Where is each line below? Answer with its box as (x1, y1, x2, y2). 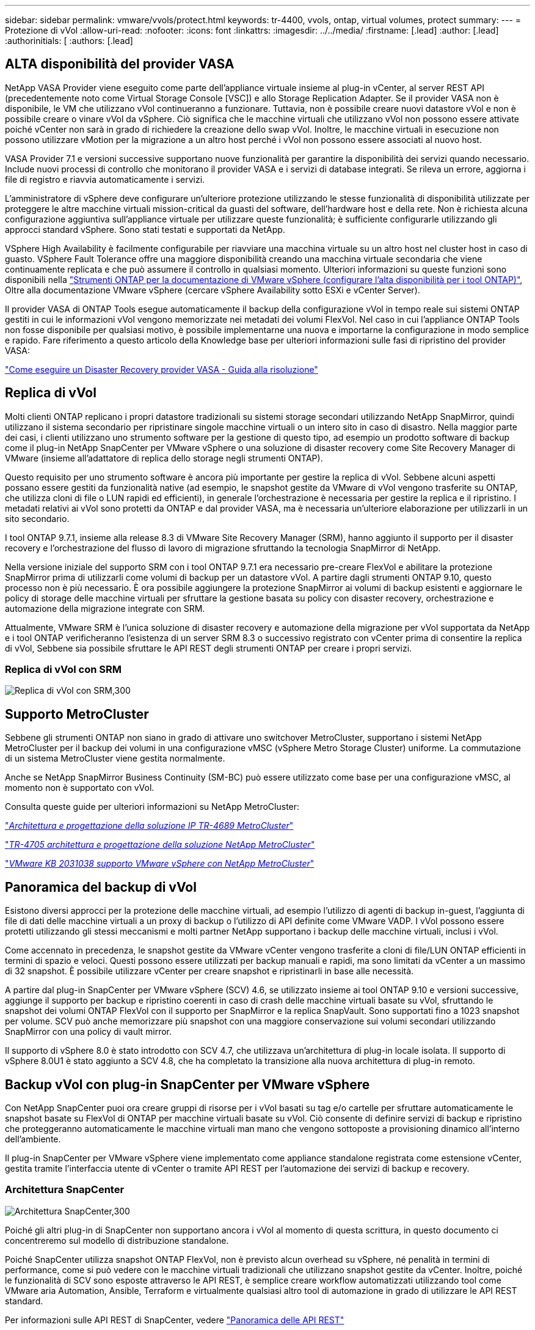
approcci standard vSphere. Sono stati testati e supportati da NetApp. (5, 224, 285, 235)
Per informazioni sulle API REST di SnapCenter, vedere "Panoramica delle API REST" (5, 1314, 344, 1325)
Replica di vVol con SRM (5, 663, 122, 676)
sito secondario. (5, 513, 70, 524)
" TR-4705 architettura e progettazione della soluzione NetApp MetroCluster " (5, 839, 315, 850)
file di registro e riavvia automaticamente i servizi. (5, 174, 205, 185)
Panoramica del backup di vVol (5, 879, 197, 895)
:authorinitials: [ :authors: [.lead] (5, 35, 133, 46)
